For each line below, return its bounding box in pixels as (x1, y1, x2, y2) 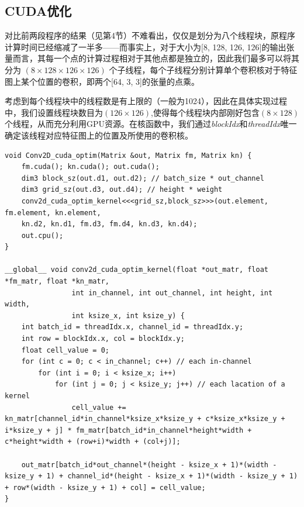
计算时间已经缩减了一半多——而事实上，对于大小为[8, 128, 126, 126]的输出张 (5, 40, 295, 53)
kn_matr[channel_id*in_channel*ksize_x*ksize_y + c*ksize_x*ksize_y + (5, 415, 285, 423)
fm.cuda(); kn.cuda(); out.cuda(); (21, 163, 160, 171)
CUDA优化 (5, 2, 72, 20)
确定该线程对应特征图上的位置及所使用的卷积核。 (5, 129, 193, 141)
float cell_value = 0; (21, 346, 109, 354)
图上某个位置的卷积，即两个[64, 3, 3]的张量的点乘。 (5, 75, 199, 87)
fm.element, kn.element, (5, 208, 101, 217)
